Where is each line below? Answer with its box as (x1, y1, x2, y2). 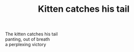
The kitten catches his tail (5, 31, 58, 37)
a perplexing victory (5, 42, 46, 48)
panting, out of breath (5, 36, 50, 42)
